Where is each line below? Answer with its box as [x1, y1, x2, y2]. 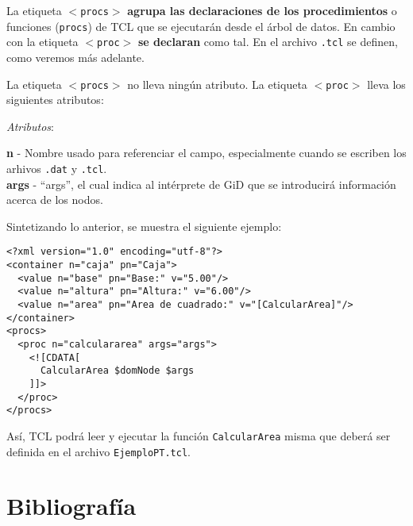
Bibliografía [6, 490, 137, 522]
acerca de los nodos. [6, 191, 103, 208]
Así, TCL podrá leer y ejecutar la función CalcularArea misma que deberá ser [6, 427, 391, 443]
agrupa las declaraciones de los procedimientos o [127, 2, 397, 18]
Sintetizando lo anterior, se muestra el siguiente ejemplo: [6, 217, 282, 234]
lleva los [367, 75, 406, 92]
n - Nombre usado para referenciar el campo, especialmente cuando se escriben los [6, 144, 407, 161]
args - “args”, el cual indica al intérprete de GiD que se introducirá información [6, 175, 396, 192]
